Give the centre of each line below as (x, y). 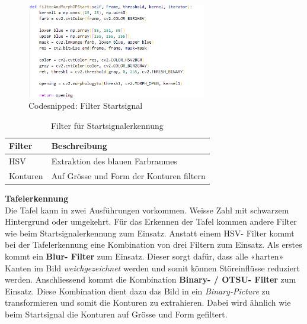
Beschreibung (79, 146)
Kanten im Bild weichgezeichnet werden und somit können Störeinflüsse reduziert (152, 268)
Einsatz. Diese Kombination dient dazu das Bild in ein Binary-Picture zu (137, 291)
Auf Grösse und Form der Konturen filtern (128, 175)
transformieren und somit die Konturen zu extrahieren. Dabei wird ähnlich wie (148, 302)
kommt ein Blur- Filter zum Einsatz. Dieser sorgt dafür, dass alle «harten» (144, 256)
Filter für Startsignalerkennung (107, 125)
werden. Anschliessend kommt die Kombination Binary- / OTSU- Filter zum (151, 279)
